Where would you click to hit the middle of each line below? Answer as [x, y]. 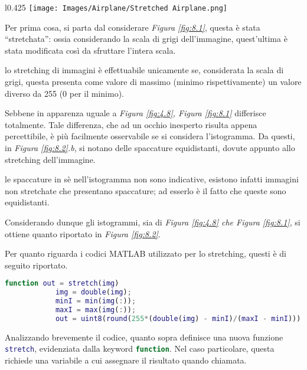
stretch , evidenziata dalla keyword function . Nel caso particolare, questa [140, 348]
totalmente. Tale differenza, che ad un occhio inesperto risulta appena [131, 124]
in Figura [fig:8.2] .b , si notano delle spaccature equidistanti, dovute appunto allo [150, 148]
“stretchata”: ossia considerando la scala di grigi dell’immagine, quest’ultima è [146, 39]
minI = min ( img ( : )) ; [96, 301]
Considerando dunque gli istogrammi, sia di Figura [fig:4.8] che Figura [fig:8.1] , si [153, 222]
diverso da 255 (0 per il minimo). [64, 93]
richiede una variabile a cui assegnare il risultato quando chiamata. [126, 360]
